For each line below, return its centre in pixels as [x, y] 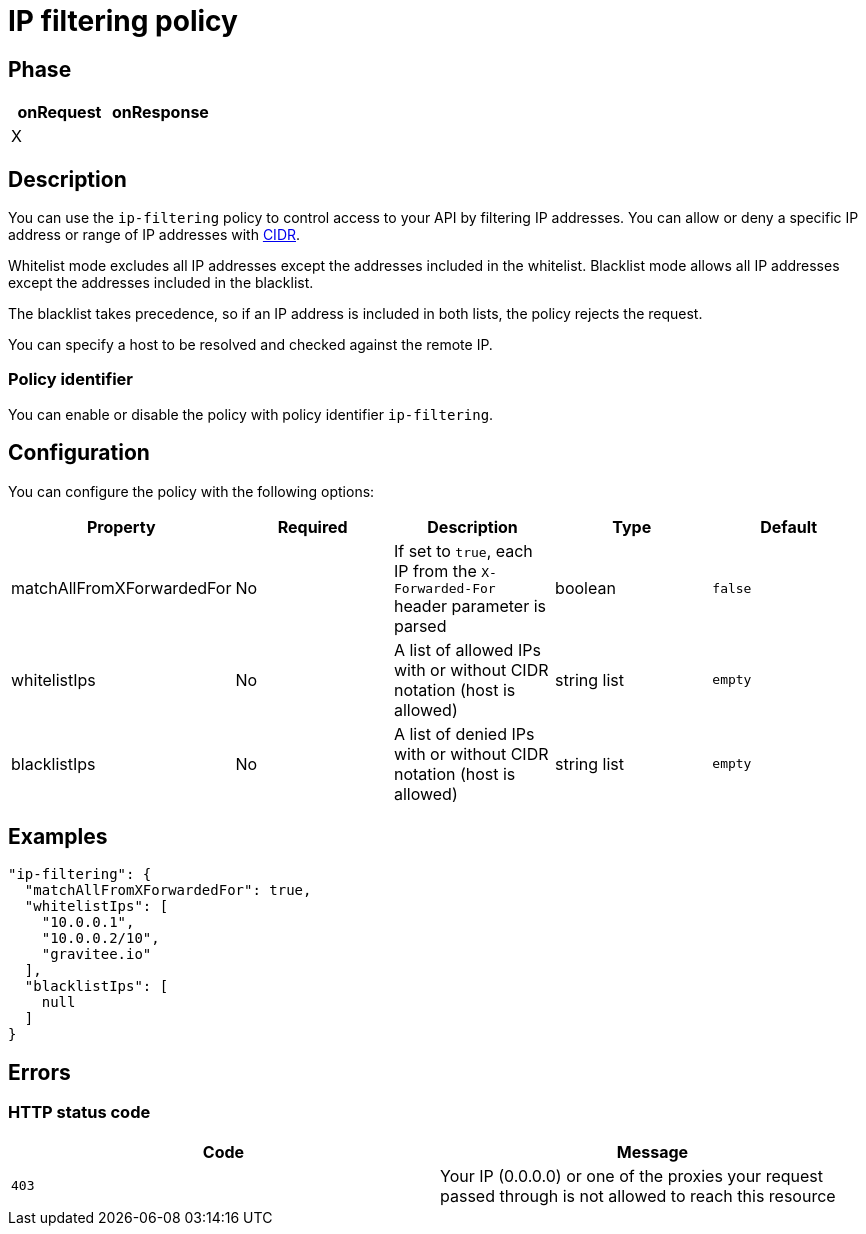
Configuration [79, 453]
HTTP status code [79, 1112]
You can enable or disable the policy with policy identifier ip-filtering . [251, 414]
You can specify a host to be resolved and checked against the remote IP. [250, 345]
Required [312, 526]
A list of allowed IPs [467, 649]
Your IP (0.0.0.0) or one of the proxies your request [631, 1175]
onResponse [160, 112]
